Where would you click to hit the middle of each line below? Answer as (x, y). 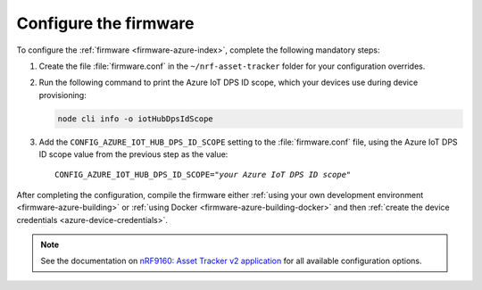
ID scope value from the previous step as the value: (133, 154)
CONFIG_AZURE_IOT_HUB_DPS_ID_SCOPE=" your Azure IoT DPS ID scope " (203, 175)
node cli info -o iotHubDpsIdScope (135, 119)
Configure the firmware (106, 23)
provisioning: (62, 95)
